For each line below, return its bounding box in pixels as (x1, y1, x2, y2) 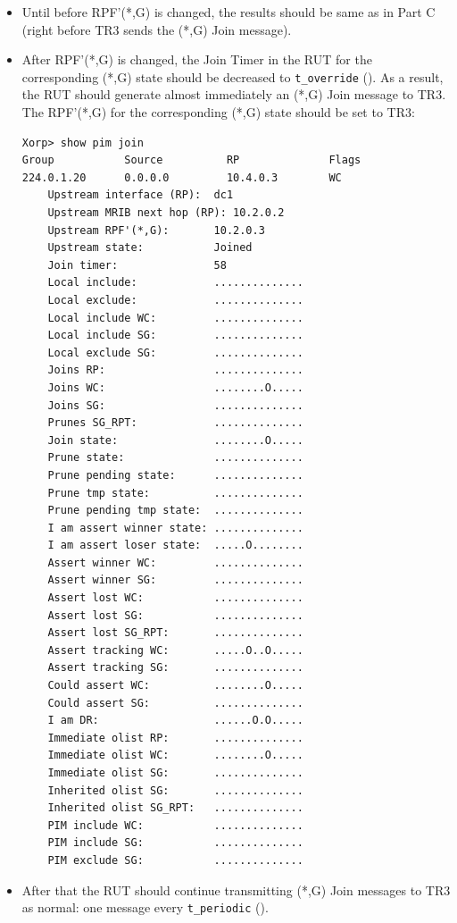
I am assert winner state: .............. (47, 521, 303, 534)
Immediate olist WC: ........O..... (47, 749, 303, 762)
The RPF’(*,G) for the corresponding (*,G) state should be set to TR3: (21, 103, 415, 122)
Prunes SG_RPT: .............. (47, 416, 303, 430)
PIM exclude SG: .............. (47, 853, 303, 867)
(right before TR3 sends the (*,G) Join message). (21, 20, 292, 38)
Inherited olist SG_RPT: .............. (47, 801, 303, 815)
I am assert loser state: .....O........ (47, 539, 303, 552)
